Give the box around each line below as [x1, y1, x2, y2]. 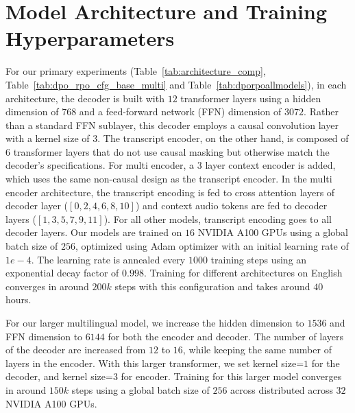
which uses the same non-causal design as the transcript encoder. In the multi [5, 172, 332, 186]
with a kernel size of [5, 131, 90, 145]
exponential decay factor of [5, 265, 119, 280]
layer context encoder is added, [205, 158, 336, 172]
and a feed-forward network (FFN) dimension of [79, 104, 282, 119]
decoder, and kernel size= [5, 369, 113, 383]
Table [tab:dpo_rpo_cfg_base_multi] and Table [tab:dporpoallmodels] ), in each [5, 77, 347, 91]
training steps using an [210, 252, 307, 266]
